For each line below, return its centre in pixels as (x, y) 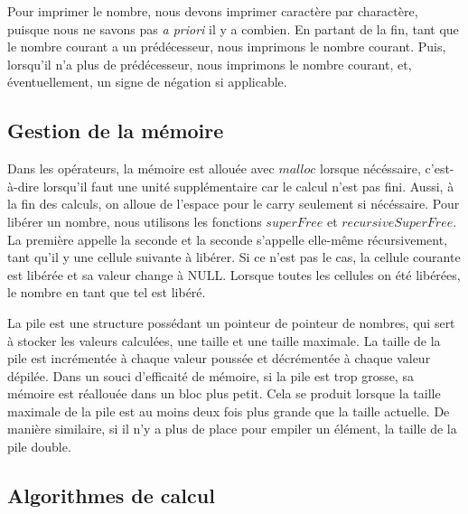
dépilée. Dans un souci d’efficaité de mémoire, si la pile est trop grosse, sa (211, 375)
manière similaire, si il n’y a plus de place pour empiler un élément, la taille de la (232, 429)
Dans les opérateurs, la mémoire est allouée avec (141, 168)
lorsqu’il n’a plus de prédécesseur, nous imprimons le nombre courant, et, (210, 64)
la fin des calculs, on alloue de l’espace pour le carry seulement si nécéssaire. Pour (234, 204)
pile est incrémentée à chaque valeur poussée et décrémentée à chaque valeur (219, 358)
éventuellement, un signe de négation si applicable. (147, 82)
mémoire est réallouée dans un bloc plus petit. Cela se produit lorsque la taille (224, 393)
